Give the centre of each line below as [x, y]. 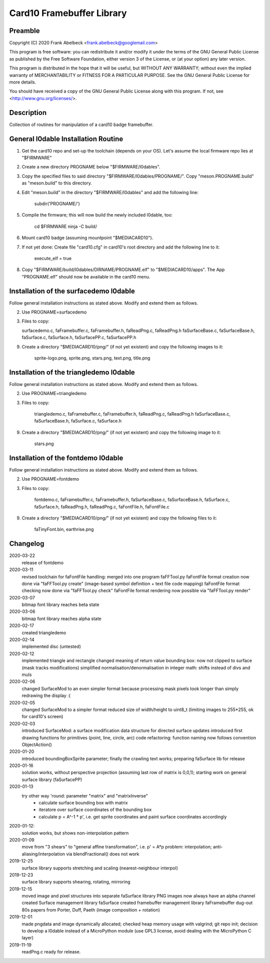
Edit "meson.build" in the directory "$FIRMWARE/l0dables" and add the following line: [110, 192]
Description [28, 112]
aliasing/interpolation [43, 854]
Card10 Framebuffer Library [68, 13]
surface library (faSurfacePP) [52, 779]
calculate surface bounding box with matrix [83, 803]
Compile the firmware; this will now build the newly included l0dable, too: [97, 215]
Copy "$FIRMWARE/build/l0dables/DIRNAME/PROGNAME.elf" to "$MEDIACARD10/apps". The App [123, 269]
